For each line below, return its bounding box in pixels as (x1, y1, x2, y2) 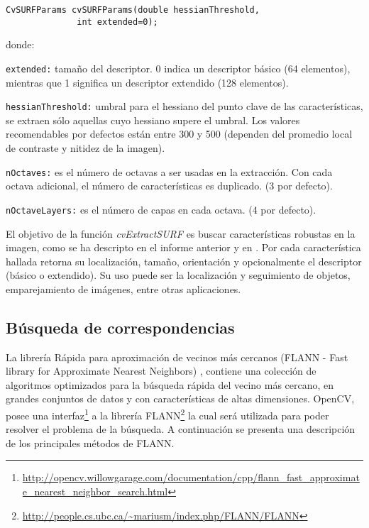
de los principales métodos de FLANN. (6, 435, 175, 450)
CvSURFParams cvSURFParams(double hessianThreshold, (6, 5, 260, 15)
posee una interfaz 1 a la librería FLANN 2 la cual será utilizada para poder (6, 406, 329, 422)
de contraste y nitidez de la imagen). (6, 141, 165, 155)
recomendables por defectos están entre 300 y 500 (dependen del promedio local (6, 126, 353, 141)
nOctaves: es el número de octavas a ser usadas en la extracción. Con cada (6, 164, 333, 179)
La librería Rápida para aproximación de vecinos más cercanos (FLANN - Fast (6, 349, 348, 364)
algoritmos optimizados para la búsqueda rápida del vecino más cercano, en (6, 377, 334, 392)
